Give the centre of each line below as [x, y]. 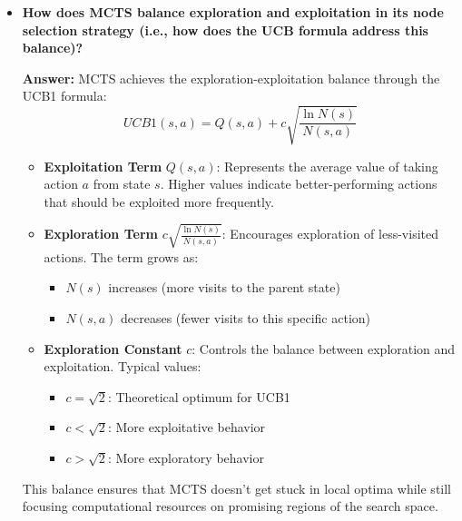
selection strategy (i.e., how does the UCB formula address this [225, 29]
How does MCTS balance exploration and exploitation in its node [233, 12]
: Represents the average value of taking [327, 166]
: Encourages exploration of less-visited [330, 234]
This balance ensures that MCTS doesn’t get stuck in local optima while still [237, 488]
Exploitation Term [103, 166]
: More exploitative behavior [187, 427]
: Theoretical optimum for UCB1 [199, 396]
